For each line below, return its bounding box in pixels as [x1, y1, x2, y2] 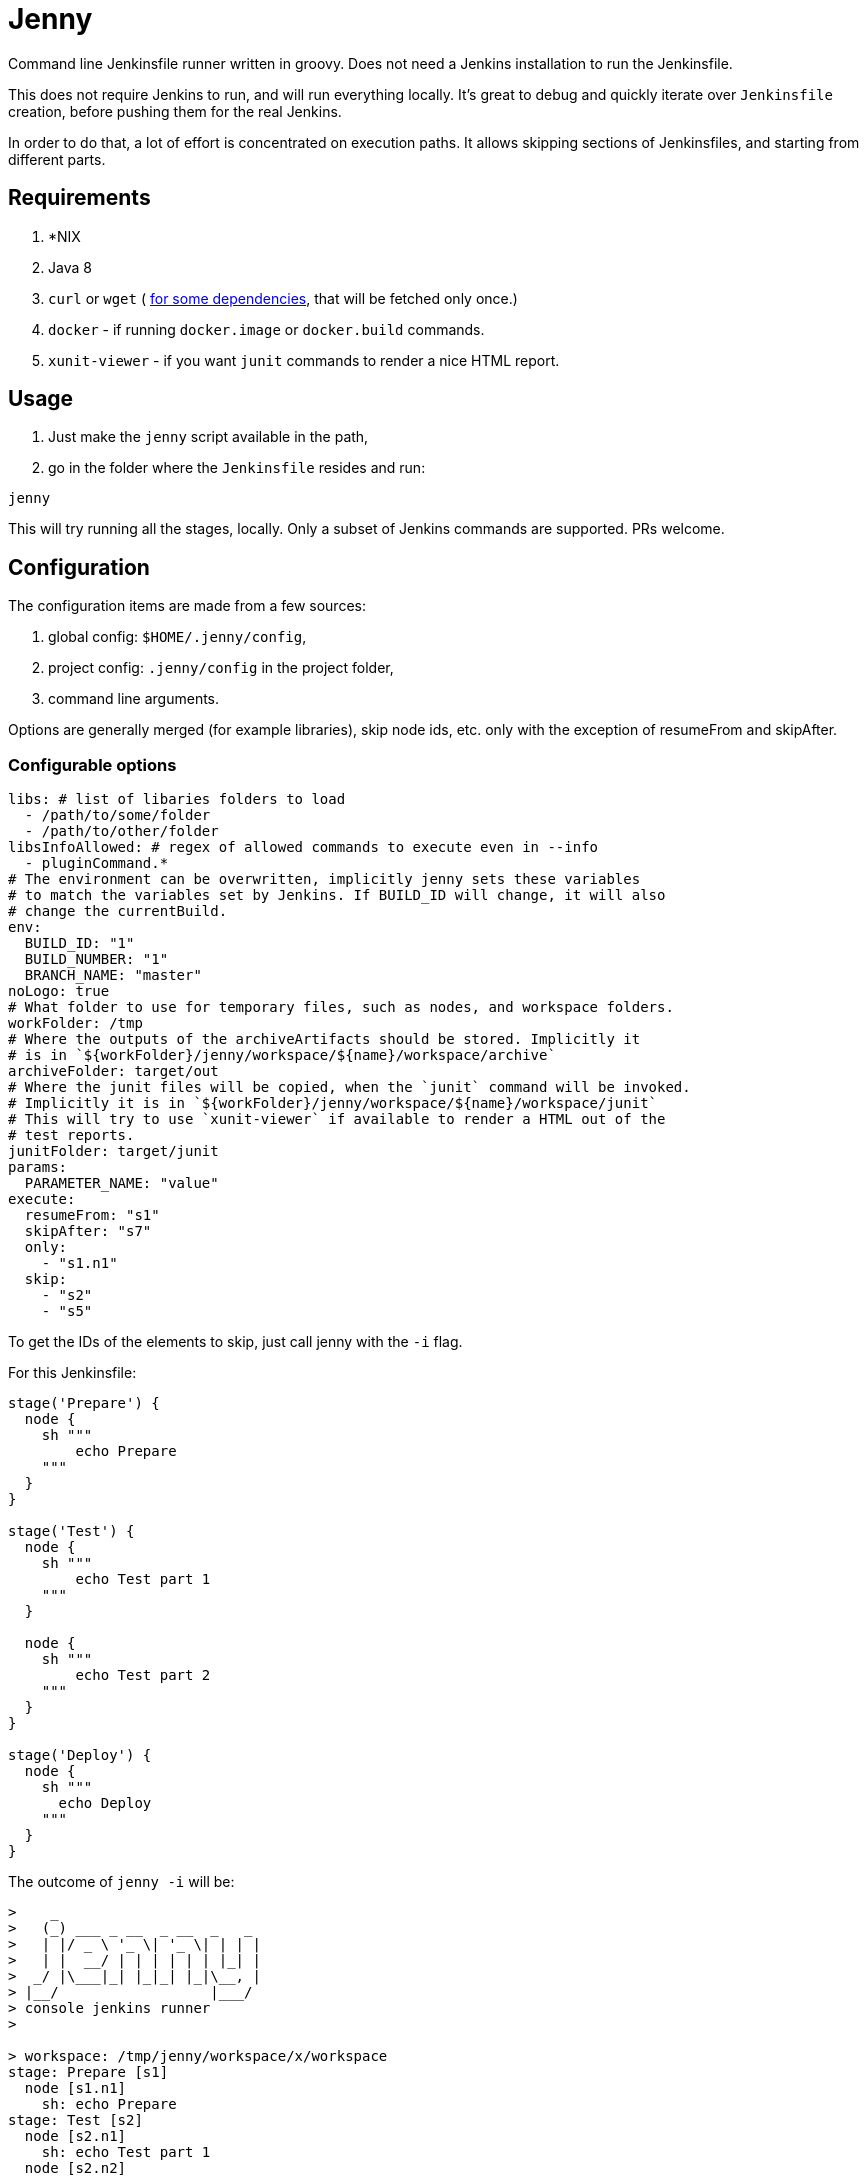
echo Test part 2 [75, 1667, 211, 1684]
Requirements [8, 185, 151, 211]
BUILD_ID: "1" [24, 935, 135, 952]
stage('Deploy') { [8, 1747, 152, 1764]
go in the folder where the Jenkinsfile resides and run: [48, 459, 426, 477]
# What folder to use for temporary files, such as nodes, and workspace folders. [8, 999, 674, 1016]
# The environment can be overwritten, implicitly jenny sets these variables [8, 871, 641, 888]
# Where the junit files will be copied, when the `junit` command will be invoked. [8, 1079, 691, 1096]
